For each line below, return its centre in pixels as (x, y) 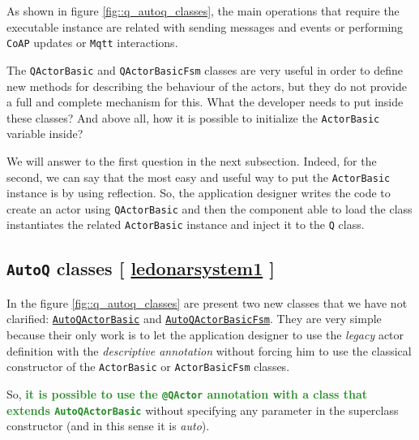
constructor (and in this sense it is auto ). (108, 426)
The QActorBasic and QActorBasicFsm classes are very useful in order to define (205, 69)
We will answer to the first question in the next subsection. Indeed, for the (192, 160)
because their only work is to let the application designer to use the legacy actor (205, 335)
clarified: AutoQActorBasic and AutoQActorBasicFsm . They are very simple (194, 319)
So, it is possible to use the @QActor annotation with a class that (187, 393)
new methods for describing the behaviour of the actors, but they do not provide (207, 86)
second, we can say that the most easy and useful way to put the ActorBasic (199, 177)
